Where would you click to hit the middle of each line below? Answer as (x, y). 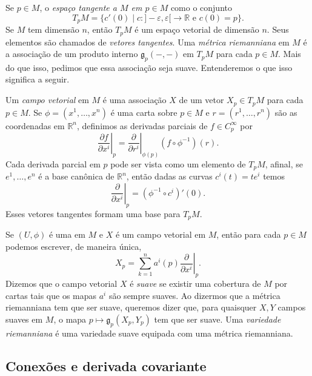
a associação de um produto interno (72, 54)
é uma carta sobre (144, 112)
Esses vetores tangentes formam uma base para (93, 213)
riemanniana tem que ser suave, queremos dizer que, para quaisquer (131, 307)
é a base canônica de (76, 176)
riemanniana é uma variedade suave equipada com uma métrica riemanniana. (149, 333)
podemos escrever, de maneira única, (74, 246)
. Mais (290, 54)
